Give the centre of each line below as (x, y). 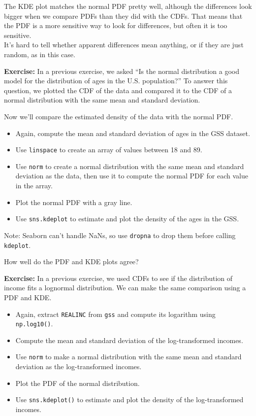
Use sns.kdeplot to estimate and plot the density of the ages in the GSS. (127, 219)
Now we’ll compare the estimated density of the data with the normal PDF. (119, 116)
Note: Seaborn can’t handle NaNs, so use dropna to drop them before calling (120, 235)
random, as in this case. (40, 54)
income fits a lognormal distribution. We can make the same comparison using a (125, 288)
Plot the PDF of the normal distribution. (78, 383)
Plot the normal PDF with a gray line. (74, 202)
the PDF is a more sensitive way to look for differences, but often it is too (116, 25)
